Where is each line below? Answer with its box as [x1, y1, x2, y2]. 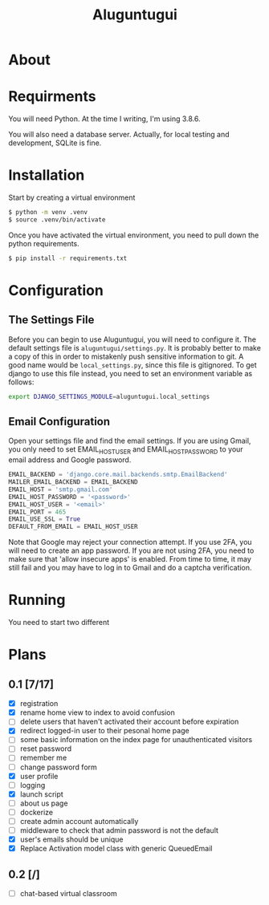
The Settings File [8, 313, 95, 327]
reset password [19, 744, 72, 753]
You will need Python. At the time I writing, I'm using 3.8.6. [8, 114, 201, 124]
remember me [19, 753, 67, 763]
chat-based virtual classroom [19, 888, 118, 898]
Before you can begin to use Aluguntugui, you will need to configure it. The [8, 335, 257, 344]
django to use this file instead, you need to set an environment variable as [8, 368, 253, 378]
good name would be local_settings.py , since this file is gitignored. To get [8, 359, 257, 370]
